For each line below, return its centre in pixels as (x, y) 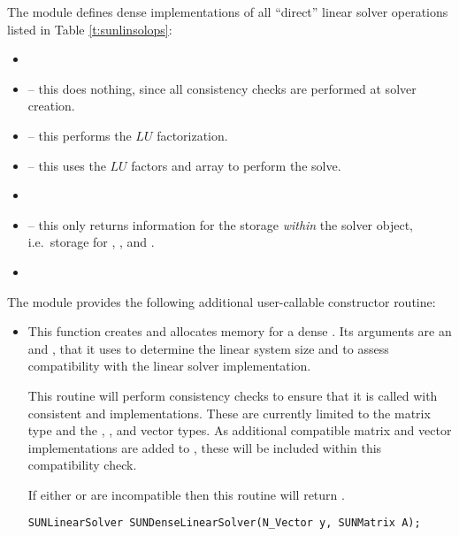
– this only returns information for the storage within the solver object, (220, 224)
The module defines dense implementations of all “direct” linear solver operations (228, 11)
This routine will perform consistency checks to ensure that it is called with (233, 395)
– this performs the (80, 135)
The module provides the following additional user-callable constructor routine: (222, 301)
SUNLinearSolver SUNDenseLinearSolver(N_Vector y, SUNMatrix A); (224, 523)
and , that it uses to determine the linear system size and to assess (208, 348)
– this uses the (67, 165)
